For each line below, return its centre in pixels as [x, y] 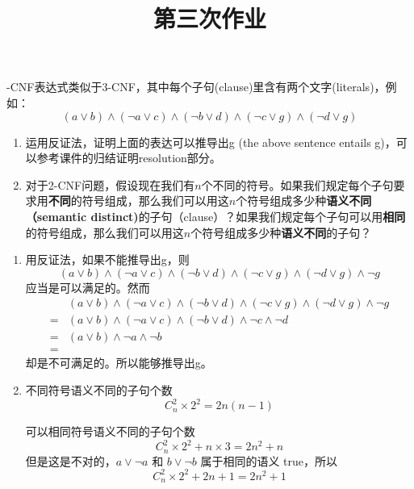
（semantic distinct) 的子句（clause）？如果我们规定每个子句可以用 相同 [215, 216]
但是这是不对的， [71, 460]
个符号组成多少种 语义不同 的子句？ [281, 232]
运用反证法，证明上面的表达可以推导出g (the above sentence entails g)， [211, 142]
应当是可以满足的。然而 [88, 287]
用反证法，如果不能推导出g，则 [107, 259]
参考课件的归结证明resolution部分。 [129, 158]
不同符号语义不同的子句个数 [99, 390]
